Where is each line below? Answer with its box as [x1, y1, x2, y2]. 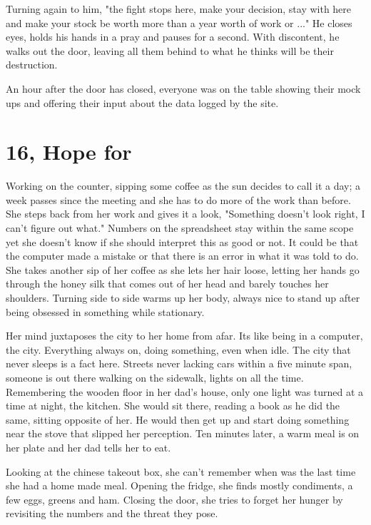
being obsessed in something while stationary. [6, 304, 205, 319]
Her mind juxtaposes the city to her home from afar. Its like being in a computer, [6, 328, 363, 343]
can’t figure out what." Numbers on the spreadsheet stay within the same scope [6, 220, 354, 235]
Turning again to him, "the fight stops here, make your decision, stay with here [6, 1, 352, 16]
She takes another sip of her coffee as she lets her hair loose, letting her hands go [6, 262, 360, 277]
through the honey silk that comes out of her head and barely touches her [6, 276, 329, 291]
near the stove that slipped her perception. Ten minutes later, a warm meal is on [6, 426, 360, 441]
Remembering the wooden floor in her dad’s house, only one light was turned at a [6, 384, 364, 399]
